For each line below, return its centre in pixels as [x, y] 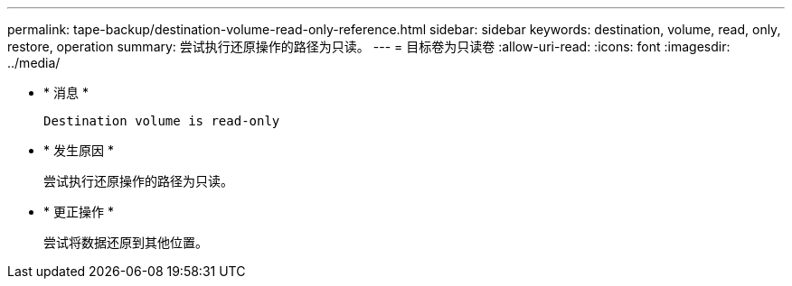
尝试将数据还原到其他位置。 [126, 242]
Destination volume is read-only [162, 121]
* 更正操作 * [79, 212]
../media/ [34, 63]
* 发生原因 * [79, 150]
